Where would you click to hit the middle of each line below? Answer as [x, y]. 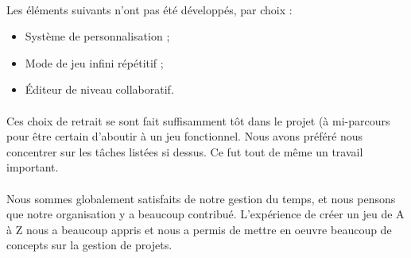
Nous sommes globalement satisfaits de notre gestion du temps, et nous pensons [201, 198]
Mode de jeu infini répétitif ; [94, 62]
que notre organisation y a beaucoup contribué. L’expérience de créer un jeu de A [205, 214]
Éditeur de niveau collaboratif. [99, 89]
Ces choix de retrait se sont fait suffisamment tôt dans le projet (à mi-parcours [198, 120]
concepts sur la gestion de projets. [89, 245]
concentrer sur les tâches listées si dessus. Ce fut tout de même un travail [185, 151]
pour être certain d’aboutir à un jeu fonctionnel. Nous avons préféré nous [185, 136]
